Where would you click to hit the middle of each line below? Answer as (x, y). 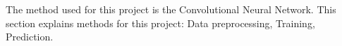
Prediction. (30, 37)
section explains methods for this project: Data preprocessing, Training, (160, 23)
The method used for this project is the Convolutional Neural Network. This (171, 9)
